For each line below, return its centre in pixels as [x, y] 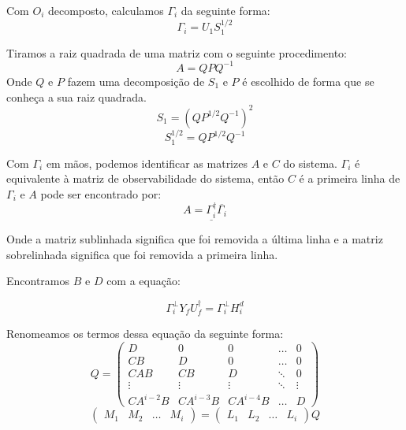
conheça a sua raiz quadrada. [76, 96]
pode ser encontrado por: [101, 194]
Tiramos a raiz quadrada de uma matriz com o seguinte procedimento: [177, 52]
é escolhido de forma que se [308, 81]
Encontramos [38, 281]
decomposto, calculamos [106, 10]
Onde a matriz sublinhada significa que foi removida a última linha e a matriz [195, 239]
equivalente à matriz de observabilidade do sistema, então [145, 178]
